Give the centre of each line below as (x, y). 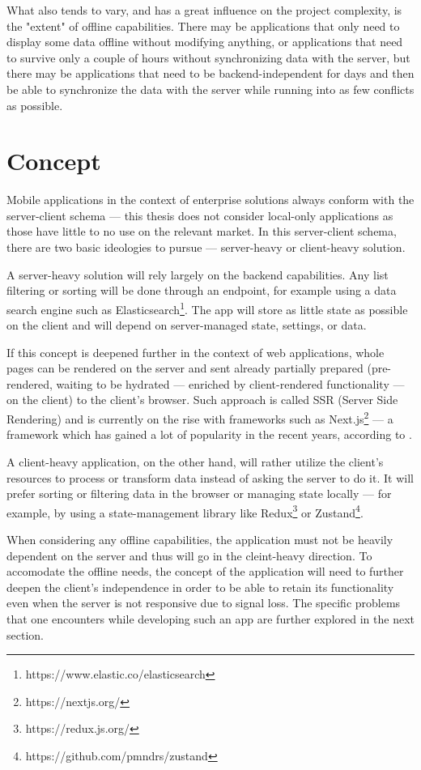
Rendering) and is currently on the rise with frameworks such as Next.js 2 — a (200, 417)
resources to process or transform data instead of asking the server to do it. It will (210, 477)
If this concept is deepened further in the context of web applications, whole (196, 352)
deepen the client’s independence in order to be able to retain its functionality (200, 587)
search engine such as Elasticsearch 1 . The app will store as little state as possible (207, 308)
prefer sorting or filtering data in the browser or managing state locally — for (199, 493)
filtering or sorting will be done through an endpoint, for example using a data (202, 290)
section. (25, 634)
